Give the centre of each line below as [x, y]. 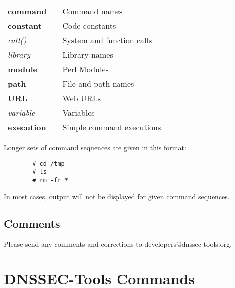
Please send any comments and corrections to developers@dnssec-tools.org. [118, 244]
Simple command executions [112, 127]
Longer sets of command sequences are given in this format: [95, 147]
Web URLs [81, 98]
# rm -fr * [50, 180]
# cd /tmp [49, 164]
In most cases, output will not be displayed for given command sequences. [117, 196]
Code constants [89, 26]
